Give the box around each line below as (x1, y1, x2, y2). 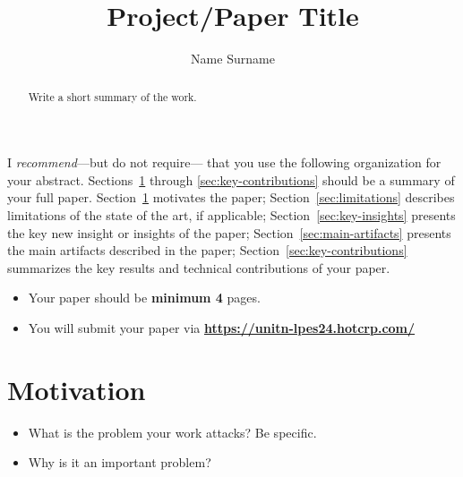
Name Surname (191, 49, 275, 68)
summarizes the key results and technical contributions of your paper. (7, 258, 390, 277)
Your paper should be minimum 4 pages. (28, 288, 261, 307)
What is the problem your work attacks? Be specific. (28, 422, 317, 441)
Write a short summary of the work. (28, 89, 197, 104)
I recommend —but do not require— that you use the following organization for (7, 153, 442, 172)
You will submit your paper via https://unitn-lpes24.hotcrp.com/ (28, 318, 416, 336)
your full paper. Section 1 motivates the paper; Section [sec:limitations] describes (7, 188, 455, 207)
